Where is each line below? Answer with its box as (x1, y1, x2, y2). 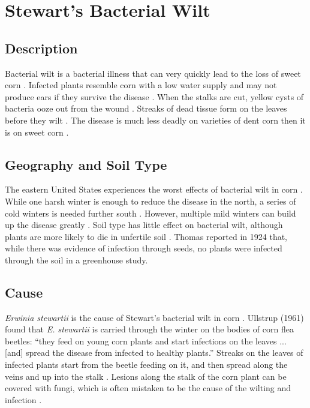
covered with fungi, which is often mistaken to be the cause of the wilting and (5, 382, 291, 394)
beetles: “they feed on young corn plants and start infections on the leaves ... (5, 334, 287, 347)
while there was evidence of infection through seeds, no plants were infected (5, 242, 282, 254)
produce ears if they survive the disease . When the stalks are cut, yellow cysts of (5, 90, 304, 103)
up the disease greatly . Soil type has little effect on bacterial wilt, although (5, 218, 283, 231)
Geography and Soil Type (5, 155, 167, 173)
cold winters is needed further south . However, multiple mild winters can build (5, 206, 296, 219)
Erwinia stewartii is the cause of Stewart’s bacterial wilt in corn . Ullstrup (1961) (5, 311, 304, 323)
